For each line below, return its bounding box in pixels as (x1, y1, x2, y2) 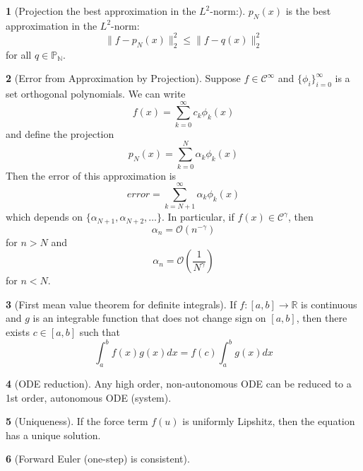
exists (6, 325, 30, 339)
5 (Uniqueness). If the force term (6, 414, 148, 429)
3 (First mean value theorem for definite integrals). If (6, 296, 237, 311)
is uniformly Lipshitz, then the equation (182, 414, 355, 429)
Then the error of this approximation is (6, 168, 177, 182)
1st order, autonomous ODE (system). (6, 390, 172, 405)
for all (6, 47, 32, 62)
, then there (296, 310, 347, 325)
